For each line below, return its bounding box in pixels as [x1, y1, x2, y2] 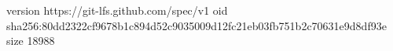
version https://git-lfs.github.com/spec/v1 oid [6, 2, 228, 18]
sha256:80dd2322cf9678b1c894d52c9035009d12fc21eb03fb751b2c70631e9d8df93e [6, 17, 387, 33]
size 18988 [6, 32, 55, 49]
